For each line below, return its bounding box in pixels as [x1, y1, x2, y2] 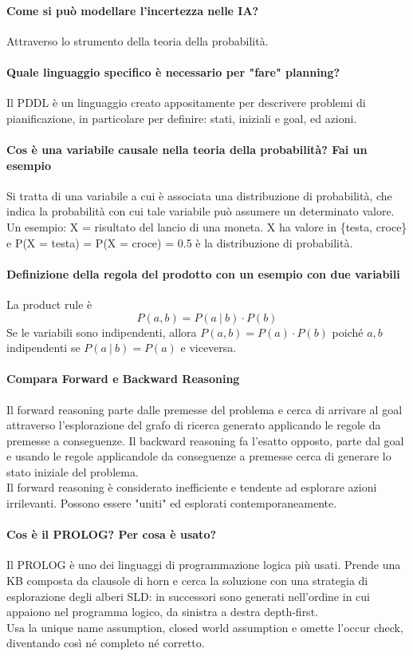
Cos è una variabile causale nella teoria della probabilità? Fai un [6, 140, 368, 157]
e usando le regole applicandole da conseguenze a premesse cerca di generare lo [6, 448, 391, 464]
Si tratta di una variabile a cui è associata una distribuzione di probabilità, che [6, 187, 392, 204]
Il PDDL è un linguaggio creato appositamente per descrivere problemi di [6, 94, 366, 111]
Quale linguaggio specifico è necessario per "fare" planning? [6, 63, 340, 80]
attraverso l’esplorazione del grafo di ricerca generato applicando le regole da [6, 417, 381, 433]
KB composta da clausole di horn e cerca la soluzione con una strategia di [6, 572, 368, 589]
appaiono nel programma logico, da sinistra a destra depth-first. [6, 603, 318, 620]
